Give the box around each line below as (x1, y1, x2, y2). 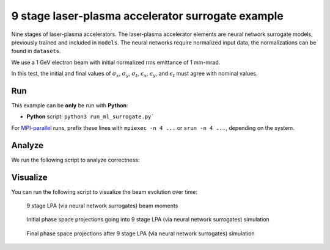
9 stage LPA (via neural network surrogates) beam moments (26, 202, 178, 209)
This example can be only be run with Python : (11, 102, 128, 109)
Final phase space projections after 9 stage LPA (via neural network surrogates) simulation (26, 229, 255, 237)
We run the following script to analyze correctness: (11, 156, 140, 163)
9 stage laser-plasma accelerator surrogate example (11, 9, 284, 23)
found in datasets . (11, 48, 61, 55)
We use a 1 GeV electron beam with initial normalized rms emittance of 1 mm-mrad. (11, 59, 221, 66)
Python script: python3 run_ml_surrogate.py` (26, 113, 155, 120)
